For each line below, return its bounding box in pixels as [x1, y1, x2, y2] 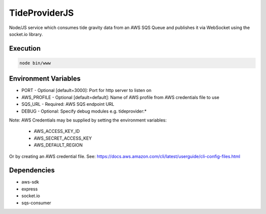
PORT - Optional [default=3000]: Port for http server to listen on [21, 88, 152, 93]
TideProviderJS [9, 7, 74, 18]
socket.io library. [9, 31, 43, 37]
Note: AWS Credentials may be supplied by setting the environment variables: [9, 117, 167, 123]
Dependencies [9, 166, 55, 175]
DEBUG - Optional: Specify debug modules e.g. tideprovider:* [21, 108, 147, 114]
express [21, 186, 38, 192]
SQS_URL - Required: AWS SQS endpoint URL [21, 101, 114, 107]
